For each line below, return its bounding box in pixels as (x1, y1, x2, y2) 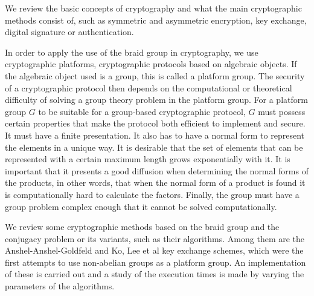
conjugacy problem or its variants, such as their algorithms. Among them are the (5, 232, 305, 245)
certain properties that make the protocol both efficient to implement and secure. (5, 117, 306, 130)
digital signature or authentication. (5, 25, 134, 38)
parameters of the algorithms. (5, 280, 115, 292)
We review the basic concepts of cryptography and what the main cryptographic (5, 2, 302, 14)
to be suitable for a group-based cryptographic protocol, (38, 105, 246, 117)
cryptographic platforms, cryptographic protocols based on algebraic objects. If (5, 58, 297, 70)
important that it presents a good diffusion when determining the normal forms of (5, 164, 309, 177)
